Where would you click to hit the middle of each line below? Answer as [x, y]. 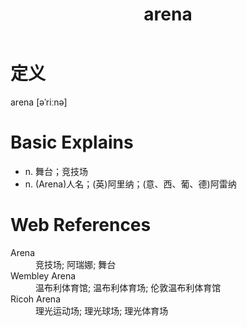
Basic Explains [72, 142]
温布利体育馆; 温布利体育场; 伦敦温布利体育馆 [128, 287]
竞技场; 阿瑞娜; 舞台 [76, 264]
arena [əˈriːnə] [39, 102]
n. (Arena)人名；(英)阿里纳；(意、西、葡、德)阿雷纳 [130, 184]
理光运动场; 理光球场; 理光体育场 [102, 310]
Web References [81, 225]
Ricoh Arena [36, 299]
